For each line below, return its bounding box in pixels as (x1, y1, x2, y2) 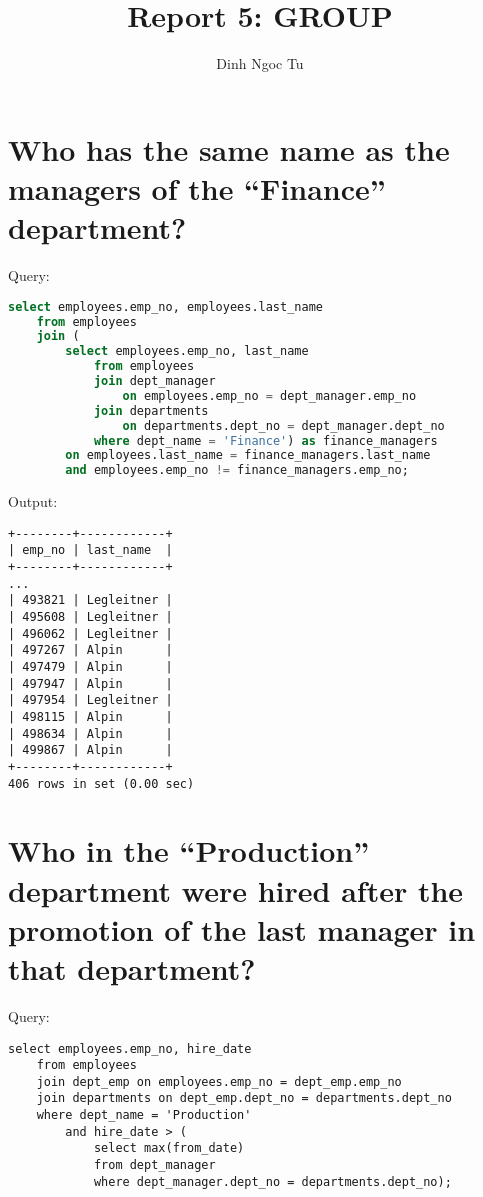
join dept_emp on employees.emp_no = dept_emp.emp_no (36, 1074, 402, 1089)
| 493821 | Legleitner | (8, 593, 173, 608)
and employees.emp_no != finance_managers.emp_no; (65, 463, 409, 478)
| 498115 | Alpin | (8, 709, 173, 724)
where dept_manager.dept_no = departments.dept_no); (93, 1174, 452, 1189)
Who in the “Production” (8, 830, 370, 871)
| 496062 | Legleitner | (8, 626, 173, 641)
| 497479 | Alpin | (8, 659, 173, 674)
